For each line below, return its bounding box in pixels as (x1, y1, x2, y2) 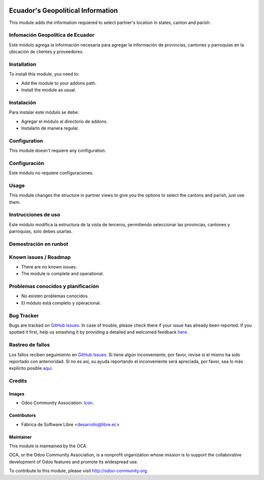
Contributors (9, 412, 36, 418)
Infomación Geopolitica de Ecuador (9, 32, 95, 39)
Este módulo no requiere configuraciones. (9, 170, 94, 176)
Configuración (9, 160, 44, 167)
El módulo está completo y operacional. (21, 300, 101, 306)
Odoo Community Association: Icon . (21, 400, 94, 406)
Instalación (9, 99, 36, 106)
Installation (9, 61, 37, 68)
